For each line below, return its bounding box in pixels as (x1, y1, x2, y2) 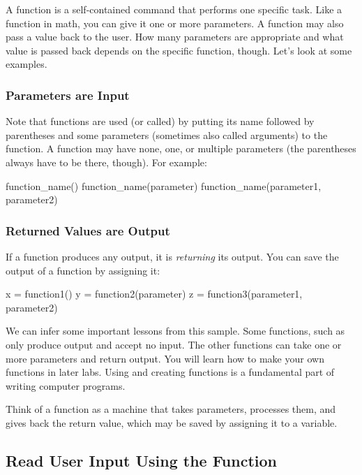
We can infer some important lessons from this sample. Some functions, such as (6, 323, 345, 338)
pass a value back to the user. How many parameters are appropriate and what (6, 29, 344, 44)
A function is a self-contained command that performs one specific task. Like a (6, 2, 342, 16)
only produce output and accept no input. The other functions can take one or (6, 337, 342, 351)
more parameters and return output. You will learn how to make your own (6, 351, 324, 365)
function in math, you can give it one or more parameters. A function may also (6, 15, 344, 30)
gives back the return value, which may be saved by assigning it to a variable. (6, 415, 338, 430)
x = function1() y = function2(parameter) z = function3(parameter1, (6, 286, 303, 301)
